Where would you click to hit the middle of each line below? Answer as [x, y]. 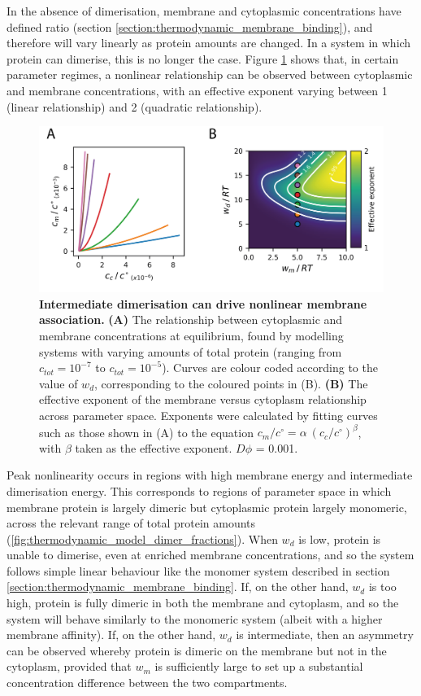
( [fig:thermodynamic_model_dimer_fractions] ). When [142, 538]
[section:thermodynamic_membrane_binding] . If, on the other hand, [178, 587]
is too [382, 587]
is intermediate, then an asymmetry [325, 635]
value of [59, 383]
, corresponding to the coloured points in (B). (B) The [231, 383]
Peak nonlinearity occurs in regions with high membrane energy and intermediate [210, 475]
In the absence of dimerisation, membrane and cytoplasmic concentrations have [204, 11]
